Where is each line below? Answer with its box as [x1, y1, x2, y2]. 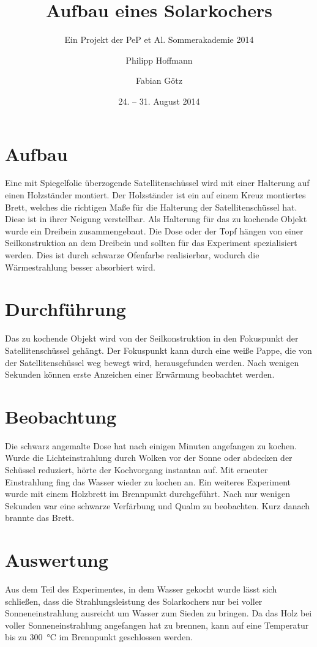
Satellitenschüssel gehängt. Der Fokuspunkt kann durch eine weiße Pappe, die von [5, 343, 312, 356]
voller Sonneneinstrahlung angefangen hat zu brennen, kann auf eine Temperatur [5, 618, 309, 631]
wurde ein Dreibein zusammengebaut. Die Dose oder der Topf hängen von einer [5, 224, 304, 237]
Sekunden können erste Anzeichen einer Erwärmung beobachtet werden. [5, 368, 275, 381]
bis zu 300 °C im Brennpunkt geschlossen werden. [5, 630, 193, 643]
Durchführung [5, 296, 126, 321]
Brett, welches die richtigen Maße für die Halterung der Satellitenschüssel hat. [5, 200, 297, 213]
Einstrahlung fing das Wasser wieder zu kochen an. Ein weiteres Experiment [5, 475, 291, 488]
